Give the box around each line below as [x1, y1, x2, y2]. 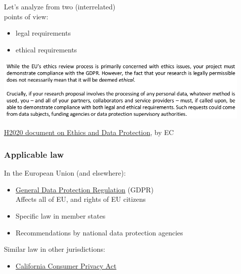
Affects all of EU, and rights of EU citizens [15, 194, 146, 204]
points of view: [4, 11, 48, 21]
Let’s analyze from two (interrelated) [4, 1, 116, 11]
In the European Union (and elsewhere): [4, 168, 126, 178]
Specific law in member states [15, 211, 106, 221]
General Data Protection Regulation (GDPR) [15, 184, 154, 194]
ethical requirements [15, 44, 77, 54]
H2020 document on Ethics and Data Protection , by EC [4, 127, 174, 137]
